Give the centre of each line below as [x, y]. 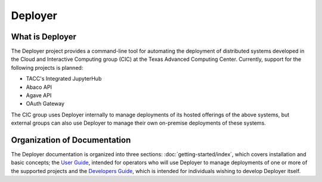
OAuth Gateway [45, 104]
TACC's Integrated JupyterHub [64, 79]
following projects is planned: [47, 67]
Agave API [39, 95]
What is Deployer [44, 37]
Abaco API [39, 87]
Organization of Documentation [71, 140]
